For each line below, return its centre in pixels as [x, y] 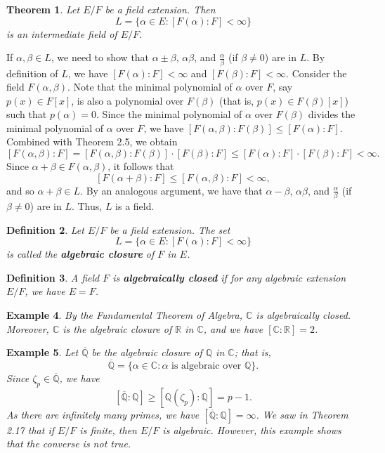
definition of [32, 73]
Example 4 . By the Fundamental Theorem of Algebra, [124, 314]
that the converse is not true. [69, 444]
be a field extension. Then [160, 9]
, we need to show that [100, 57]
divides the [332, 114]
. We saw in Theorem [302, 414]
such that [27, 114]
